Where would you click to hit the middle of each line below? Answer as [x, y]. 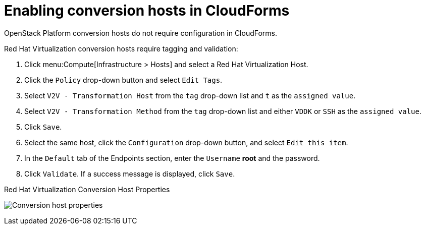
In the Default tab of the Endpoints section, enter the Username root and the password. [172, 158]
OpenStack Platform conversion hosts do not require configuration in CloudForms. [141, 33]
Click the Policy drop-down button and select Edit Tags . [123, 80]
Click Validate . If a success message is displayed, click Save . [130, 174]
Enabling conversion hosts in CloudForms [147, 11]
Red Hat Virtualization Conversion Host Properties [87, 189]
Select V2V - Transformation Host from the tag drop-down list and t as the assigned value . [190, 95]
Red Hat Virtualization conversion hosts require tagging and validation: [121, 48]
